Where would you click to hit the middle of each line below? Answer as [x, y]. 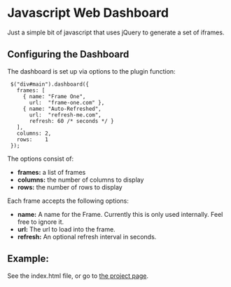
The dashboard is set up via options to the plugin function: [92, 71]
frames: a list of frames [51, 172]
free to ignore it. [41, 222]
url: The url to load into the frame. [66, 229]
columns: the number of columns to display [80, 180]
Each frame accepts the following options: [68, 201]
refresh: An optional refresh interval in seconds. [87, 236]
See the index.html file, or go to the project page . [78, 276]
